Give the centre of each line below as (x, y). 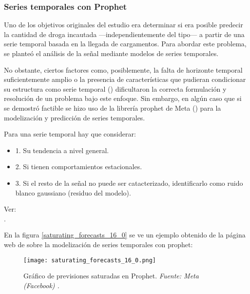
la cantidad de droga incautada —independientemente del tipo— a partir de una (124, 34)
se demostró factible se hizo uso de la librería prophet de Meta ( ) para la (113, 108)
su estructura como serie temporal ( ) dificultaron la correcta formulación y (115, 88)
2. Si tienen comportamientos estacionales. (79, 167)
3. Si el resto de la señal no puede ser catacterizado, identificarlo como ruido (129, 183)
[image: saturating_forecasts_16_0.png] (90, 260)
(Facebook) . (41, 285)
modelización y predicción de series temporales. (75, 117)
